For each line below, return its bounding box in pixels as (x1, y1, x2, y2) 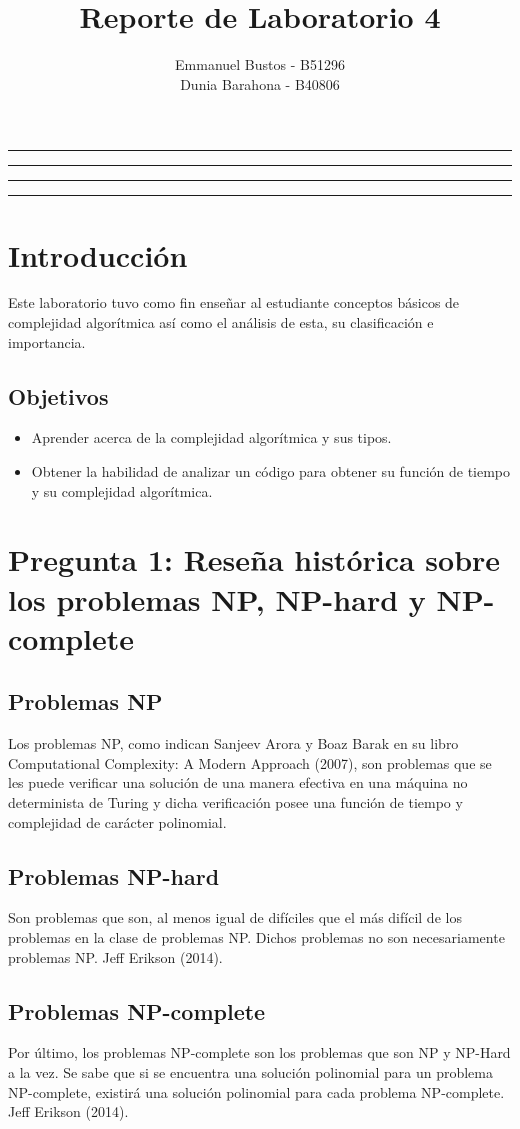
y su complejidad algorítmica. (31, 480, 213, 501)
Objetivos (8, 380, 109, 411)
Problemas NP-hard (8, 860, 220, 891)
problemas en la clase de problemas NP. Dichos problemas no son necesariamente (8, 926, 505, 947)
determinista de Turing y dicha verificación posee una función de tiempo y (8, 791, 463, 812)
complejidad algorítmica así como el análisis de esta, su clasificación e (8, 312, 434, 333)
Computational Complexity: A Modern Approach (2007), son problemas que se (8, 752, 492, 773)
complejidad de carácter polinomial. (8, 811, 227, 832)
